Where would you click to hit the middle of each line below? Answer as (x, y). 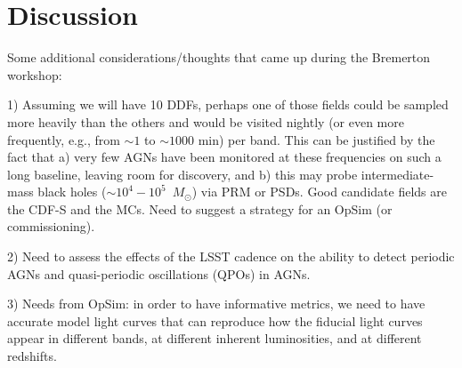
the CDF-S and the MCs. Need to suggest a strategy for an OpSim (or (200, 208)
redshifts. (32, 356)
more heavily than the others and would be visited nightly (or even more (206, 121)
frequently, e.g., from (64, 139)
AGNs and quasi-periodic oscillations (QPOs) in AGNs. (159, 273)
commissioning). (51, 226)
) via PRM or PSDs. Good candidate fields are (319, 192)
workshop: (35, 74)
